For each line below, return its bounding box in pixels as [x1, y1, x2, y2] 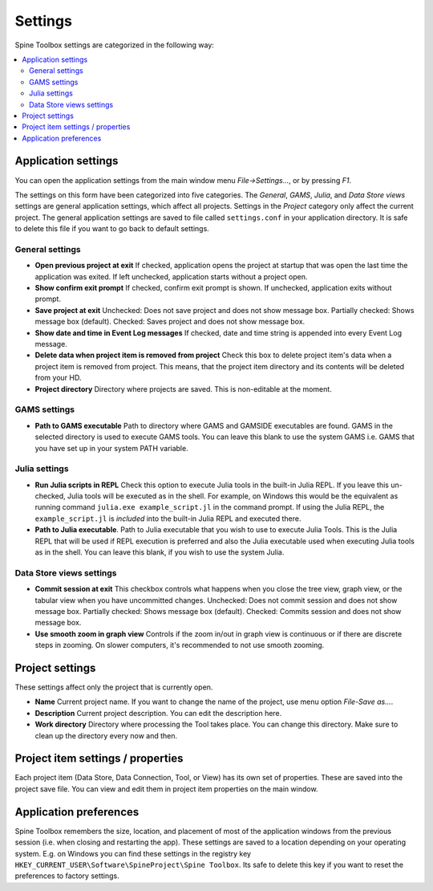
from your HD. [34, 373, 82, 383]
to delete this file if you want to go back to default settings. [14, 224, 210, 234]
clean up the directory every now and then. [34, 730, 178, 740]
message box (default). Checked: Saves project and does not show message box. [34, 317, 306, 327]
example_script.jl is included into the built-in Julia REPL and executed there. [34, 514, 301, 523]
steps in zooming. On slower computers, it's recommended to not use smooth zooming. [34, 641, 325, 650]
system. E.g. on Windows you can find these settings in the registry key [14, 848, 252, 858]
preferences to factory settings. [14, 871, 119, 881]
